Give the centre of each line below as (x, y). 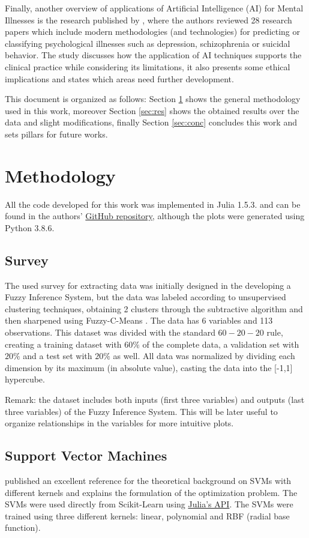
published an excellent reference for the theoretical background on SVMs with (148, 480)
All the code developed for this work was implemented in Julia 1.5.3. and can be (153, 204)
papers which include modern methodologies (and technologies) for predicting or (153, 32)
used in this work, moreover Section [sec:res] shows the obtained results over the (152, 110)
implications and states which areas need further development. (119, 78)
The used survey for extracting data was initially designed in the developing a (148, 285)
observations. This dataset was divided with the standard (110, 332)
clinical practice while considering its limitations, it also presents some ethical (148, 66)
